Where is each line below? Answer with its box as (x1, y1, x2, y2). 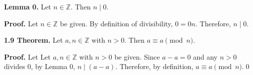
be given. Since (114, 51, 160, 62)
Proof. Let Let (4, 51, 51, 62)
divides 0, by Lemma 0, (4, 61, 75, 72)
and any (193, 51, 218, 62)
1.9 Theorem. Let (4, 35, 63, 45)
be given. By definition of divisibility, (60, 18, 173, 28)
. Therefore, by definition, (115, 61, 193, 72)
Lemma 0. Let (4, 1, 51, 11)
